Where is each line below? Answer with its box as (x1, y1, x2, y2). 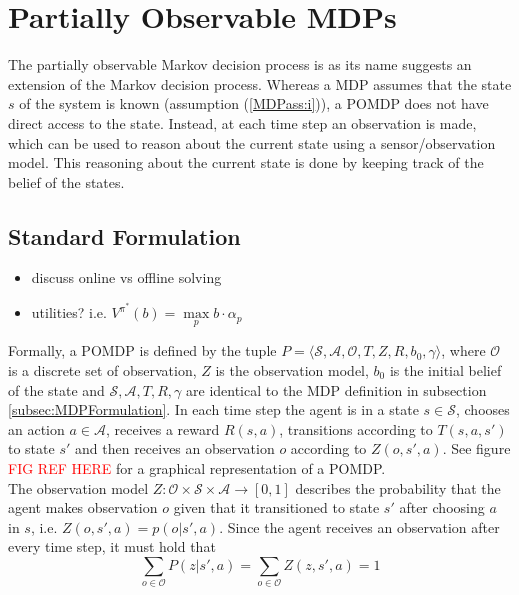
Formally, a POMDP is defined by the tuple (8, 340, 277, 361)
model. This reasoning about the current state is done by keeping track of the (8, 152, 484, 173)
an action (8, 418, 65, 439)
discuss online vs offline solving (31, 267, 222, 288)
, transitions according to (279, 418, 433, 439)
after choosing (399, 497, 485, 518)
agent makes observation (8, 497, 158, 518)
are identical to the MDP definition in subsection (186, 379, 487, 400)
